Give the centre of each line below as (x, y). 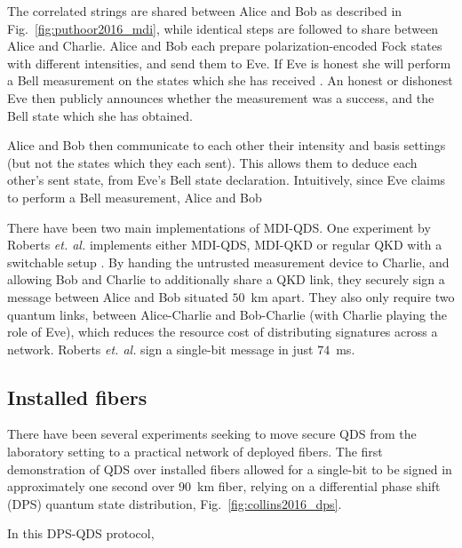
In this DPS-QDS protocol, (81, 533)
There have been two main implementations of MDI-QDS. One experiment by (219, 227)
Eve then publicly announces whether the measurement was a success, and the (221, 97)
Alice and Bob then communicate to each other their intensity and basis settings (227, 145)
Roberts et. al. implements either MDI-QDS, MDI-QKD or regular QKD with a (225, 245)
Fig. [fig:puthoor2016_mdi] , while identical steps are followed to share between (223, 28)
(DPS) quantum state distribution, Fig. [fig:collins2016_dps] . (175, 503)
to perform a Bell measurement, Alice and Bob (135, 197)
